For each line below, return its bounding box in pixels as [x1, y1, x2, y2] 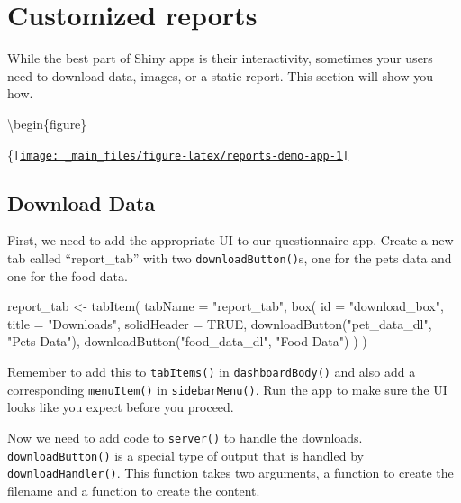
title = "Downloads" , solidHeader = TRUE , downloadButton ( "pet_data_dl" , [7, 314, 432, 333]
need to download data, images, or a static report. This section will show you [7, 66, 433, 85]
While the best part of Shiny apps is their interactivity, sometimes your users [7, 49, 433, 68]
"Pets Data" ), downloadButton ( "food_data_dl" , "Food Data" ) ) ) [7, 332, 367, 351]
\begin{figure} [7, 114, 87, 133]
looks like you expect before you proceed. [7, 398, 234, 416]
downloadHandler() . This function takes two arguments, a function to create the [7, 463, 454, 482]
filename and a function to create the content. [7, 480, 260, 499]
